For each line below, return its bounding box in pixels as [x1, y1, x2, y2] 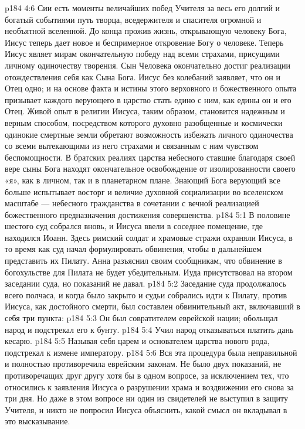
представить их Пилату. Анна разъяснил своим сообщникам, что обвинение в [5, 254, 282, 267]
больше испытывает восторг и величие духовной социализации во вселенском [5, 185, 283, 198]
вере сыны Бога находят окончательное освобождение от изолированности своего [5, 162, 296, 175]
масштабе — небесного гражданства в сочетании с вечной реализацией [5, 197, 259, 209]
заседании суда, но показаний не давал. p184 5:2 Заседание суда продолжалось [5, 277, 286, 290]
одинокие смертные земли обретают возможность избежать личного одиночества [5, 128, 293, 140]
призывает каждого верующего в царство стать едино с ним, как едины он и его [5, 93, 292, 105]
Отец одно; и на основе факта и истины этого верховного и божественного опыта [5, 82, 297, 94]
